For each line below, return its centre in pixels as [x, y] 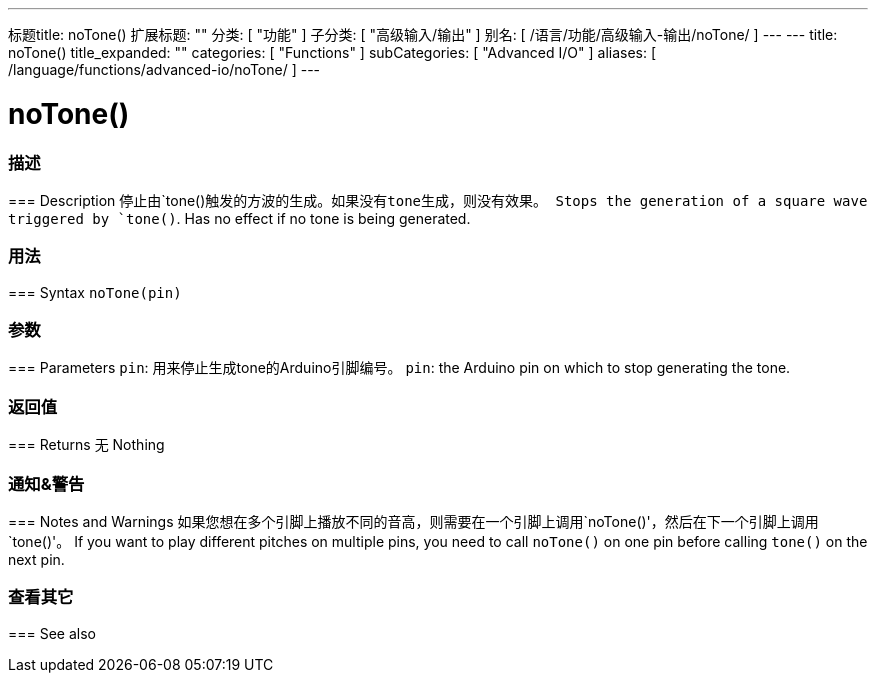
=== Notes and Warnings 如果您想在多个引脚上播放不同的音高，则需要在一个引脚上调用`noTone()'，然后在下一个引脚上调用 [413, 521]
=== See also [52, 633]
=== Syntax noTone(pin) [95, 292]
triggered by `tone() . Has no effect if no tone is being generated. [239, 218]
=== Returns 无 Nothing [86, 445]
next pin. [36, 559]
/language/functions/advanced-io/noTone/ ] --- [164, 69]
